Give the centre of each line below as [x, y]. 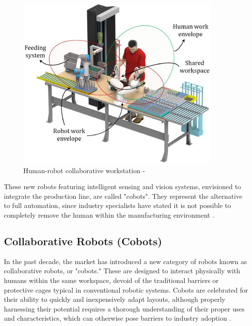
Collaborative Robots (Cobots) [83, 241]
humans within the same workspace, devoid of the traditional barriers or [111, 280]
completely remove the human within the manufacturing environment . [109, 215]
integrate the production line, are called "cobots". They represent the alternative [123, 196]
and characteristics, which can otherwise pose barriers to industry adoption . [118, 318]
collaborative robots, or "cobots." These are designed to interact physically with [122, 271]
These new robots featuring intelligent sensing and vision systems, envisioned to [123, 186]
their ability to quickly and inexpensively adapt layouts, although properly [115, 299]
